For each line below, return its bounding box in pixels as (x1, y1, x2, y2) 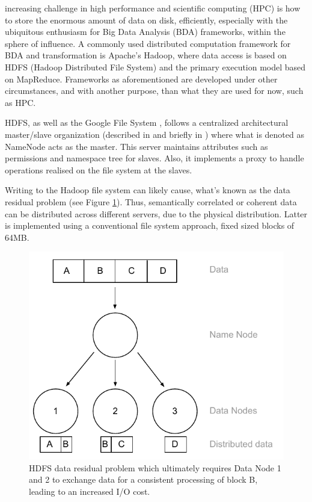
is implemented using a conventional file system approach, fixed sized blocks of (5, 219, 295, 232)
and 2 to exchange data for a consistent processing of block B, (29, 473, 258, 486)
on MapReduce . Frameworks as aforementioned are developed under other (5, 72, 278, 85)
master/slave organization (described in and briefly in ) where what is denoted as (5, 128, 304, 140)
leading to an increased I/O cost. (29, 485, 150, 497)
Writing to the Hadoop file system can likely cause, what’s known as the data (5, 184, 290, 196)
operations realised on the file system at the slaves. (5, 163, 192, 176)
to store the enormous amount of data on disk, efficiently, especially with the (5, 13, 288, 26)
